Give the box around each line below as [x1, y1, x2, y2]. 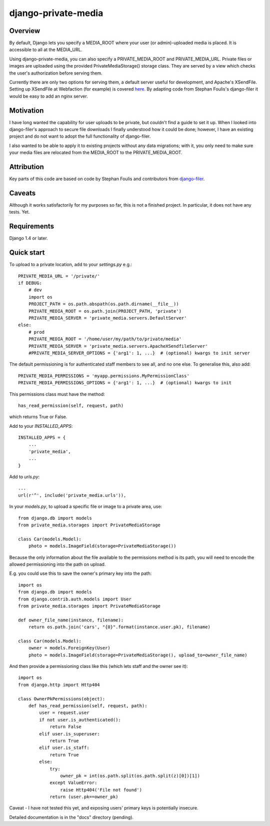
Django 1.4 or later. [9, 235, 48, 241]
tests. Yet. [9, 209, 30, 215]
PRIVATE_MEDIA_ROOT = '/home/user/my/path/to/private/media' [28, 336, 182, 342]
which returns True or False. [9, 414, 67, 420]
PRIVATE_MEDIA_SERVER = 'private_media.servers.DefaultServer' [28, 315, 187, 321]
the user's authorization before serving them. [9, 70, 102, 76]
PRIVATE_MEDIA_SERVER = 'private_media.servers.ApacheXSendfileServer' [28, 343, 208, 349]
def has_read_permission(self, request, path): [28, 703, 147, 708]
